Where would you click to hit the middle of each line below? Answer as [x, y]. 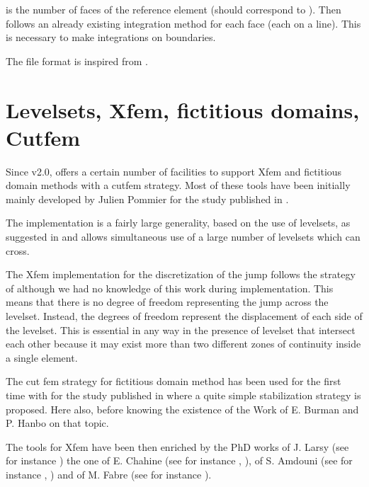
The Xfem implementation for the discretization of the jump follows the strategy [181, 274]
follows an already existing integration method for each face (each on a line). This [183, 23]
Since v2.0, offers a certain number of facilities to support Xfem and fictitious [174, 171]
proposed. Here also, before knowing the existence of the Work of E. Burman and [182, 409]
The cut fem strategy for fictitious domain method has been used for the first [174, 381]
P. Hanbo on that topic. [57, 423]
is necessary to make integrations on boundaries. [111, 37]
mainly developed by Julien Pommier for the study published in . [147, 199]
